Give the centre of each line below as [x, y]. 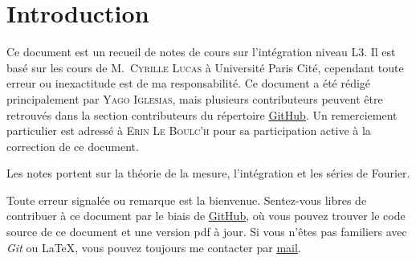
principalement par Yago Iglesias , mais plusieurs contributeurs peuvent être [195, 98]
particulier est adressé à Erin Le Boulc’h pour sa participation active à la [189, 130]
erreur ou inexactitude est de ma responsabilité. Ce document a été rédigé [189, 83]
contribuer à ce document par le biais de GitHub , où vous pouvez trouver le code [206, 216]
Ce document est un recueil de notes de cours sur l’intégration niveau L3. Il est [201, 52]
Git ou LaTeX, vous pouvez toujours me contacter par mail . [154, 247]
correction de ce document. [73, 146]
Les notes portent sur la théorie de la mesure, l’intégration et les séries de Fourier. [208, 173]
